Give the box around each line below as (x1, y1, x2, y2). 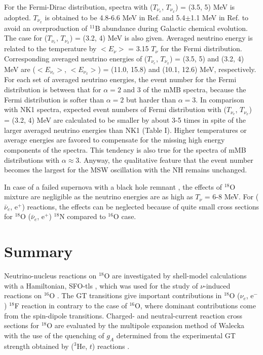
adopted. (4, 12, 31, 22)
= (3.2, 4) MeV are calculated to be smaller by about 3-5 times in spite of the (4, 115, 246, 125)
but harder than (126, 94, 176, 104)
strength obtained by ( (4, 340, 74, 351)
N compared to (59, 211, 106, 222)
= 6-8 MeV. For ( (204, 191, 259, 202)
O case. (113, 211, 136, 222)
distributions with (4, 154, 60, 165)
